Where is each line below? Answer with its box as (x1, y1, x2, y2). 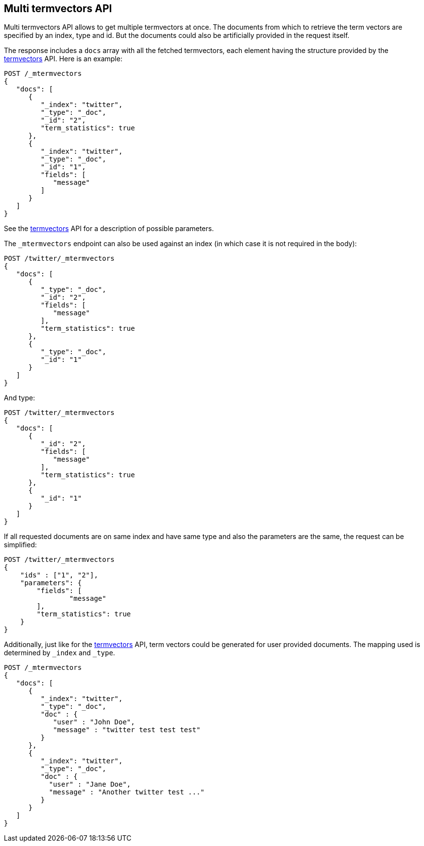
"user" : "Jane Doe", (49, 780, 131, 789)
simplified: (4, 540, 37, 549)
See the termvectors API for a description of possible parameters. (4, 224, 214, 233)
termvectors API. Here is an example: (4, 54, 122, 63)
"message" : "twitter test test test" (53, 726, 201, 734)
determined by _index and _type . (4, 648, 115, 657)
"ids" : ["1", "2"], (20, 571, 98, 579)
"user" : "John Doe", (53, 718, 135, 726)
